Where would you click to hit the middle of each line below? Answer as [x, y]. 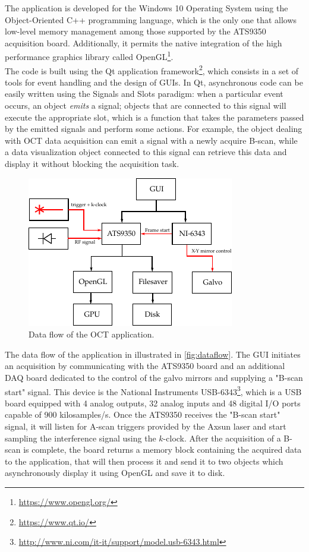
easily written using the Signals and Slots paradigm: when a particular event [144, 94]
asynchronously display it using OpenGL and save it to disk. [115, 473]
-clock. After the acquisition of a [222, 438]
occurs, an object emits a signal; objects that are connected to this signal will [146, 105]
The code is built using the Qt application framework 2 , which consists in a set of [152, 70]
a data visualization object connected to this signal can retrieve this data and [146, 152]
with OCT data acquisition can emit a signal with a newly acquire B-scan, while [151, 140]
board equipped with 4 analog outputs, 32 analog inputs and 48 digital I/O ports [153, 403]
